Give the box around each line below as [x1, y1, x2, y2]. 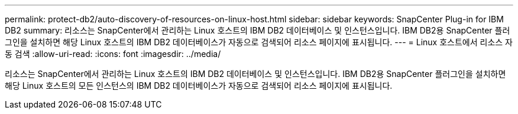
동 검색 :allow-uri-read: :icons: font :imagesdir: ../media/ [5, 49, 221, 59]
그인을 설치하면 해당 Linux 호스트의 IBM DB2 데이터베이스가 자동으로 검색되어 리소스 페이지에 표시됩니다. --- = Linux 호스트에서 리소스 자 [5, 37, 513, 47]
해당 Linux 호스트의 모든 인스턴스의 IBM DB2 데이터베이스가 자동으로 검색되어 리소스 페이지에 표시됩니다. [5, 81, 393, 90]
